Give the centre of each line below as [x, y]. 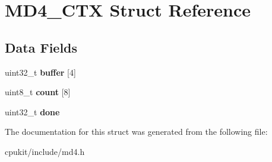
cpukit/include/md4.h [45, 151]
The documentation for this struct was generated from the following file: [136, 132]
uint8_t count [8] [38, 92]
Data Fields [41, 47]
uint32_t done [32, 111]
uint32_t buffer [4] [40, 72]
